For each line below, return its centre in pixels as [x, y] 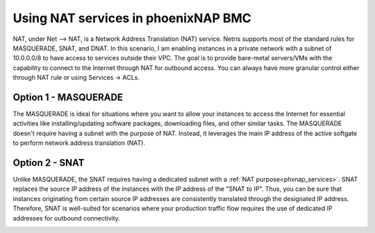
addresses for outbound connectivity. [67, 218]
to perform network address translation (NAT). [79, 143]
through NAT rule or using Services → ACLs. [76, 78]
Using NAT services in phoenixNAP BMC [132, 18]
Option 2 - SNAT [49, 163]
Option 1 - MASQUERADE [68, 97]
